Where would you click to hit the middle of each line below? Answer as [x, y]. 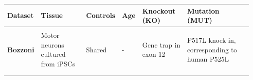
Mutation [203, 10]
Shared [96, 49]
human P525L [208, 59]
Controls [100, 15]
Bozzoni [21, 49]
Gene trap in [161, 44]
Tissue [52, 15]
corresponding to [212, 49]
